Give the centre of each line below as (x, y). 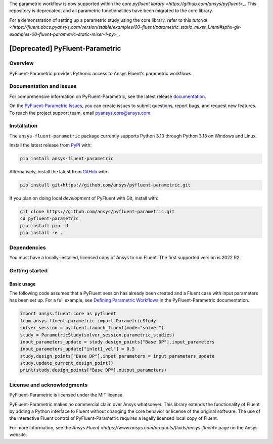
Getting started (29, 270)
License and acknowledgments (49, 385)
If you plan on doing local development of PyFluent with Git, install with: (84, 198)
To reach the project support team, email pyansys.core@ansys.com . (80, 113)
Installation (24, 126)
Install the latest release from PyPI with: (51, 145)
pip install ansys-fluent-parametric (67, 159)
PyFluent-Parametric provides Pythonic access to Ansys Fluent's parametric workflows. (101, 73)
